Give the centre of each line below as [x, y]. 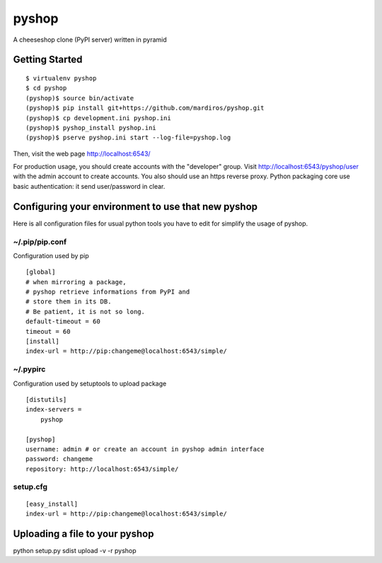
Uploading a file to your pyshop [83, 534]
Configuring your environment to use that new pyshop [135, 206]
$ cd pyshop [46, 88]
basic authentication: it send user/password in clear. [89, 186]
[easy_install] [52, 504]
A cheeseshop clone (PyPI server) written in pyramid [90, 40]
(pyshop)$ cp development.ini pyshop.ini [98, 118]
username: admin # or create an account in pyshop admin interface [145, 449]
